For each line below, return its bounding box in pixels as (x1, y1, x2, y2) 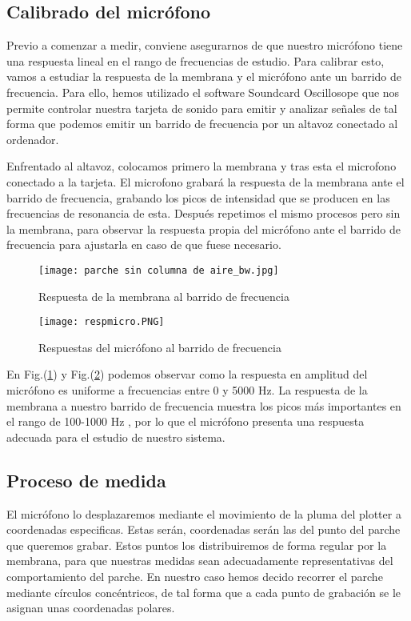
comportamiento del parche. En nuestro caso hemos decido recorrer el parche (6, 567, 383, 584)
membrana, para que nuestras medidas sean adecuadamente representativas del (6, 552, 393, 569)
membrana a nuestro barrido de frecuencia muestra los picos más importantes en (6, 397, 401, 414)
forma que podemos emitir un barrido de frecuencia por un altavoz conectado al (6, 115, 398, 132)
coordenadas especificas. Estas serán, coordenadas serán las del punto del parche (6, 521, 401, 538)
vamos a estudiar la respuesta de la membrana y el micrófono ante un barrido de (6, 68, 402, 85)
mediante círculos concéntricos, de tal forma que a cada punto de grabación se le (6, 583, 401, 600)
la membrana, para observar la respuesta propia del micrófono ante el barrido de (6, 220, 401, 237)
